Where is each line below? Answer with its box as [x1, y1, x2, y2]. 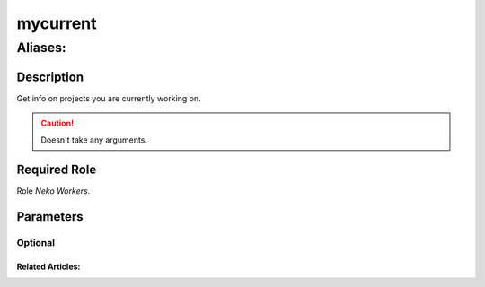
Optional [16, 237, 56, 249]
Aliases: [16, 39, 66, 56]
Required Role [16, 162, 97, 178]
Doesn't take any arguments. [40, 135, 148, 145]
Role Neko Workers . [16, 186, 91, 196]
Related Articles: [16, 261, 81, 272]
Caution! [40, 117, 75, 129]
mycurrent [16, 13, 98, 33]
